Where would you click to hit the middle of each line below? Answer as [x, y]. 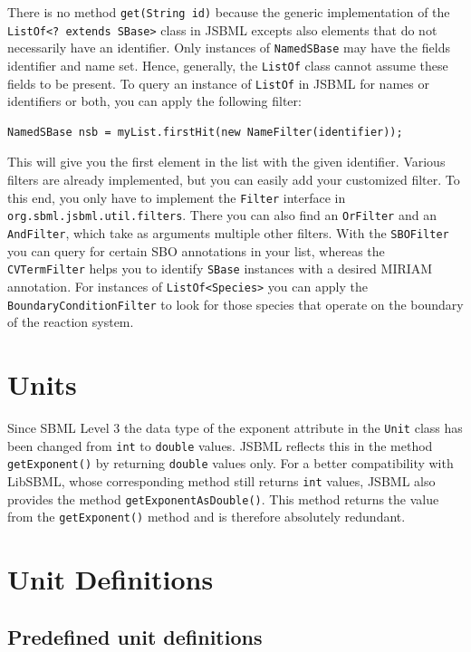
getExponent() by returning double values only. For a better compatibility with [231, 463]
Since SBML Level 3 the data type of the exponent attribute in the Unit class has [235, 427]
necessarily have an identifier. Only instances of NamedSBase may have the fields [229, 48]
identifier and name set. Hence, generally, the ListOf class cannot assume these [228, 65]
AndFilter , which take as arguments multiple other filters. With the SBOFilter [228, 232]
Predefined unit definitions [135, 636]
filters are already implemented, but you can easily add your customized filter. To [234, 180]
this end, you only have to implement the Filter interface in [177, 197]
